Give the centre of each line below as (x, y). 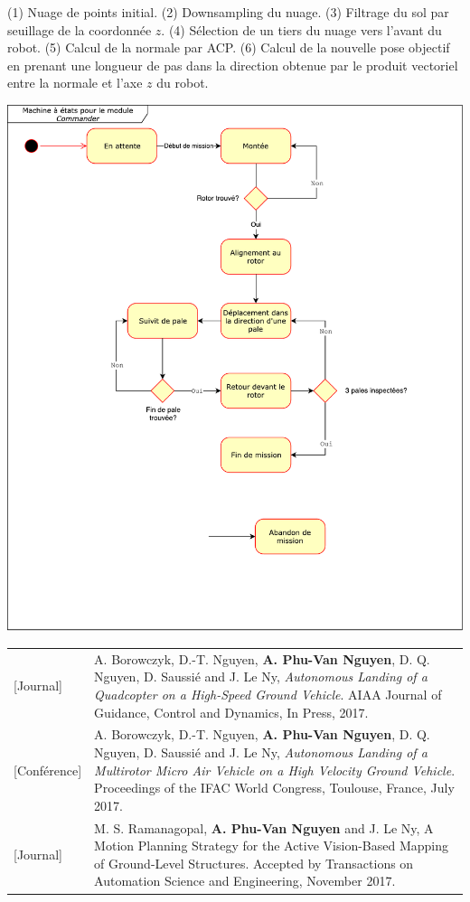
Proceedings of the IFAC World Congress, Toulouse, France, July (274, 788)
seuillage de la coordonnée (80, 29)
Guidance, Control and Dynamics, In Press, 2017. (231, 712)
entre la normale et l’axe (75, 83)
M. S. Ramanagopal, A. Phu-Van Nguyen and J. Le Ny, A (264, 827)
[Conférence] (48, 770)
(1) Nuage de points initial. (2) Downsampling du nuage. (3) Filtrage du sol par (228, 12)
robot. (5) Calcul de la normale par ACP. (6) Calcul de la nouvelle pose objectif (229, 47)
